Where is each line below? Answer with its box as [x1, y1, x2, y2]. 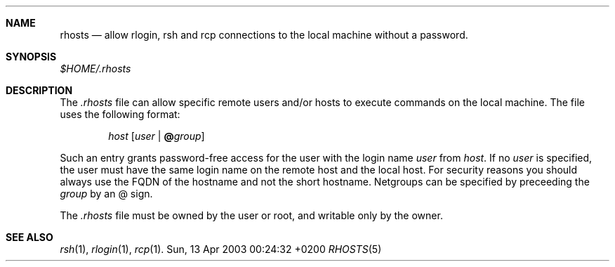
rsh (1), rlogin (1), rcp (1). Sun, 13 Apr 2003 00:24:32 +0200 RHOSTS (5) [60, 243, 382, 255]
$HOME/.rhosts [60, 63, 131, 74]
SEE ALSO [6, 231, 53, 243]
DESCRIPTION [6, 84, 73, 96]
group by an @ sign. [60, 188, 153, 200]
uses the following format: [60, 108, 180, 120]
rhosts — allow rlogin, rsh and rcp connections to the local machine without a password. [60, 29, 468, 41]
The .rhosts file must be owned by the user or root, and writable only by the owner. [60, 209, 443, 221]
